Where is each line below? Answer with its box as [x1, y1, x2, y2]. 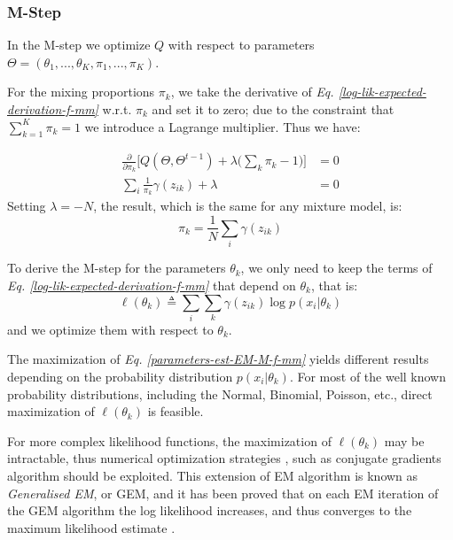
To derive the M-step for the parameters [7, 258, 226, 277]
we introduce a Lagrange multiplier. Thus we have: [84, 117, 361, 135]
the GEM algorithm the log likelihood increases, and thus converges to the [7, 501, 412, 520]
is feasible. [147, 402, 204, 420]
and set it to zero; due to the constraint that [152, 100, 394, 118]
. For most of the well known [289, 367, 447, 386]
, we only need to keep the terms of [240, 258, 433, 277]
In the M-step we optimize [7, 35, 151, 54]
